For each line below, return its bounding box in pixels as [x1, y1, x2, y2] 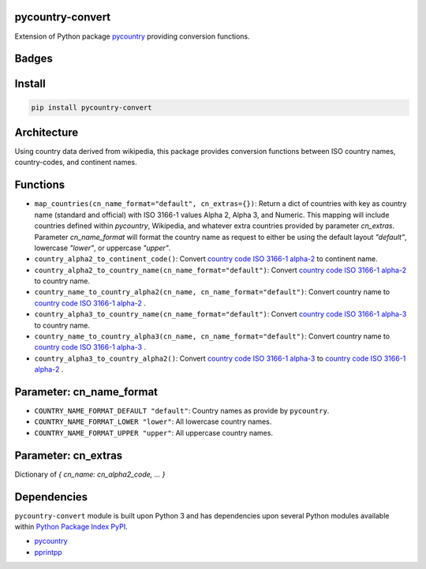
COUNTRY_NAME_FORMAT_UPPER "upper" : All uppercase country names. [34, 428, 274, 437]
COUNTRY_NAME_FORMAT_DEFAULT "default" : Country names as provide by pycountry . [34, 406, 330, 416]
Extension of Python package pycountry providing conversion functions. [14, 32, 250, 41]
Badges [14, 52, 53, 66]
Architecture [14, 125, 79, 139]
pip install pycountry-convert [31, 103, 153, 112]
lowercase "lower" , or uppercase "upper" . [34, 243, 171, 253]
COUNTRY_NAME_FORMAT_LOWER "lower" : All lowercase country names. [34, 417, 272, 426]
